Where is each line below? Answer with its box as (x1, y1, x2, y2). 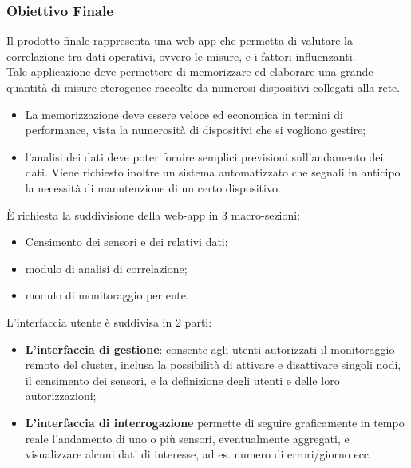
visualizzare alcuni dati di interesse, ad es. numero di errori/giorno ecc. (25, 446, 372, 462)
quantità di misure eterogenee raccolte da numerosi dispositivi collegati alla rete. (6, 79, 401, 95)
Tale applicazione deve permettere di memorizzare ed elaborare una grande (6, 63, 373, 80)
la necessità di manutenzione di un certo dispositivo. (25, 179, 281, 196)
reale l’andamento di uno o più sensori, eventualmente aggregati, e (25, 430, 350, 446)
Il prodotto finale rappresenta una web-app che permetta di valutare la (6, 32, 353, 49)
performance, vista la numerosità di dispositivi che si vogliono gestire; (25, 121, 366, 138)
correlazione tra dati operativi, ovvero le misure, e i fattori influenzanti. (6, 47, 356, 64)
